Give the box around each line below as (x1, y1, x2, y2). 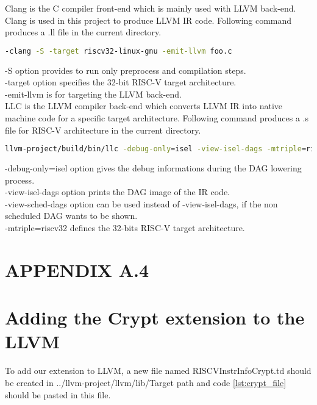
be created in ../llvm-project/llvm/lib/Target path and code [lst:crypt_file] (5, 376, 287, 389)
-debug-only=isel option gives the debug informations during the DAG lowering (5, 162, 302, 174)
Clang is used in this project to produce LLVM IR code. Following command (5, 13, 292, 26)
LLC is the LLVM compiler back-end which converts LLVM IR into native (5, 99, 282, 112)
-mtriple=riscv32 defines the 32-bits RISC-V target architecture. (5, 221, 245, 234)
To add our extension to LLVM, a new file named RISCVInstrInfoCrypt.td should (5, 364, 312, 377)
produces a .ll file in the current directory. (5, 26, 162, 38)
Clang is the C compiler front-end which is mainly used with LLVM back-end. (5, 2, 296, 14)
